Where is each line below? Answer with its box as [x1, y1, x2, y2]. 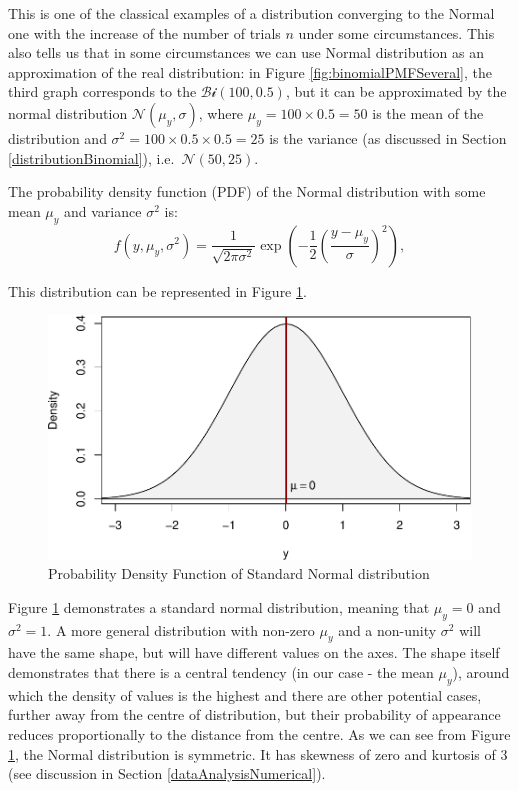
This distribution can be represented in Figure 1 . [8, 280, 307, 301]
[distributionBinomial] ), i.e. [8, 147, 175, 168]
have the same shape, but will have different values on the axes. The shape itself [8, 642, 500, 663]
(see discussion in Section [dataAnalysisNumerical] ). [8, 763, 326, 784]
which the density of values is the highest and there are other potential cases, [8, 684, 482, 705]
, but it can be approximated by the [285, 81, 507, 102]
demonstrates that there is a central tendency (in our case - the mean [8, 662, 434, 682]
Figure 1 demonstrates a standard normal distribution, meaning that [8, 596, 430, 617]
